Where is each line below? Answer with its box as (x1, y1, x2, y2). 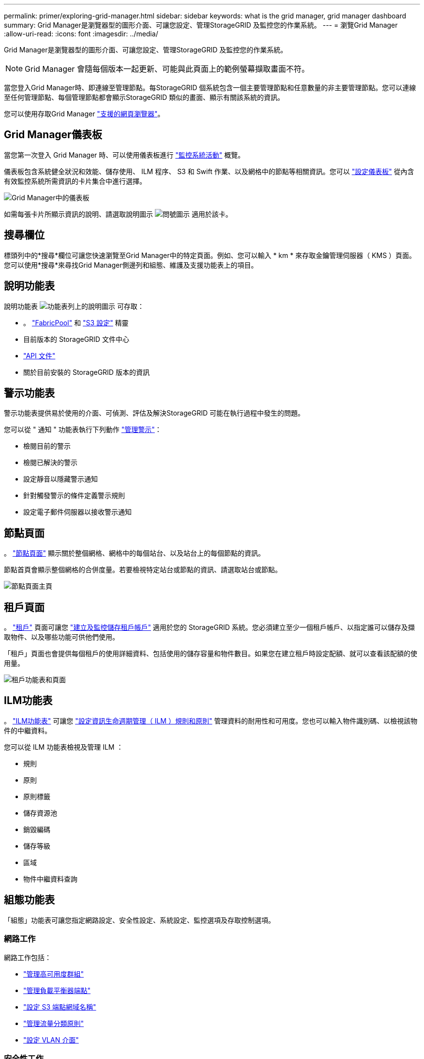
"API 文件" (23, 351, 56, 360)
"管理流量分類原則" (23, 1019, 84, 1027)
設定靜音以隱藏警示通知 (23, 475, 98, 483)
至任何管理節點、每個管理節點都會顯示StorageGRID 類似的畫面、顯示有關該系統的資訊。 (4, 93, 284, 101)
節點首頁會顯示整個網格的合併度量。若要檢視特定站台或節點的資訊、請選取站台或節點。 (4, 565, 282, 574)
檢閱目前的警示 (23, 442, 71, 450)
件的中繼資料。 (4, 726, 51, 735)
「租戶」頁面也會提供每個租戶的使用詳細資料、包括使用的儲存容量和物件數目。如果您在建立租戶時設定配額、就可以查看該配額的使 (4, 649, 417, 658)
